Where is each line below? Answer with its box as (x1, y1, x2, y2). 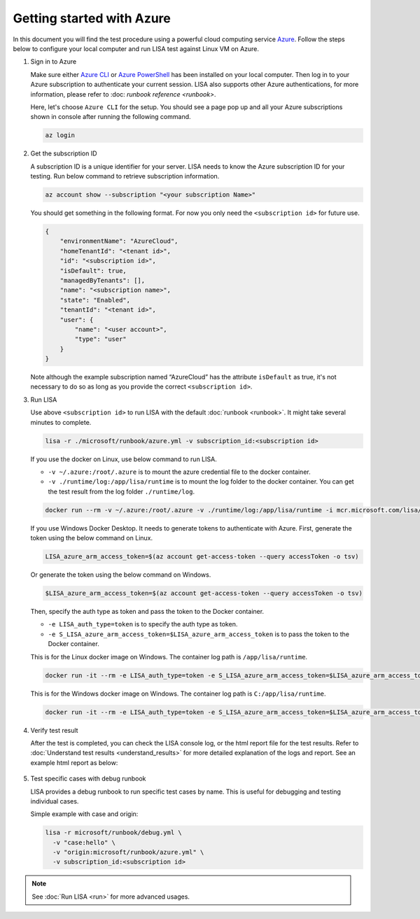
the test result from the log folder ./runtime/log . (48, 487, 195, 496)
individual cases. (30, 797, 79, 805)
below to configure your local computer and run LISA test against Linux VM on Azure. (13, 44, 259, 52)
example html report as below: (30, 758, 118, 766)
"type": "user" (74, 335, 127, 343)
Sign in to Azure (30, 57, 77, 66)
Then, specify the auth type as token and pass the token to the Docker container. (30, 608, 265, 616)
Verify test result (30, 726, 78, 734)
